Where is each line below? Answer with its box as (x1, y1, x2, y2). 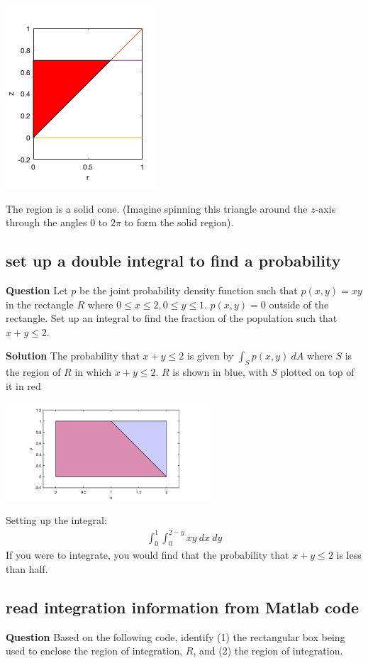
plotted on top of (280, 364, 355, 379)
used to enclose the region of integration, (6, 643, 183, 658)
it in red (6, 378, 41, 393)
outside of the (269, 296, 329, 311)
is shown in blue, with (172, 364, 268, 379)
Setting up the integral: (6, 513, 107, 528)
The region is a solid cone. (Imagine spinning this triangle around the (6, 201, 308, 216)
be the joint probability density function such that (79, 282, 298, 297)
